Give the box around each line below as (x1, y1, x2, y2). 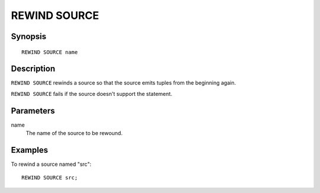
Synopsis (11, 31, 47, 41)
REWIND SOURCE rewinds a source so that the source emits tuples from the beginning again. (11, 79, 236, 86)
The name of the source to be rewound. (25, 130, 123, 137)
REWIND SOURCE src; (21, 175, 78, 181)
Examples (11, 145, 49, 155)
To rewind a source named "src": (11, 160, 92, 168)
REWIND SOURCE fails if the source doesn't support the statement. (11, 90, 172, 97)
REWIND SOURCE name (21, 49, 78, 56)
